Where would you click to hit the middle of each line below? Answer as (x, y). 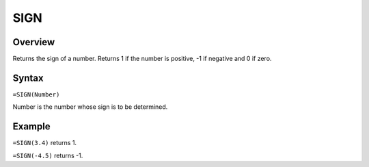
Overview (34, 42)
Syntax (28, 78)
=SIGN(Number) (36, 94)
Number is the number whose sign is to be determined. (90, 107)
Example (31, 127)
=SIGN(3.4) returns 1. (45, 143)
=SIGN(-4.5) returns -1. (48, 155)
